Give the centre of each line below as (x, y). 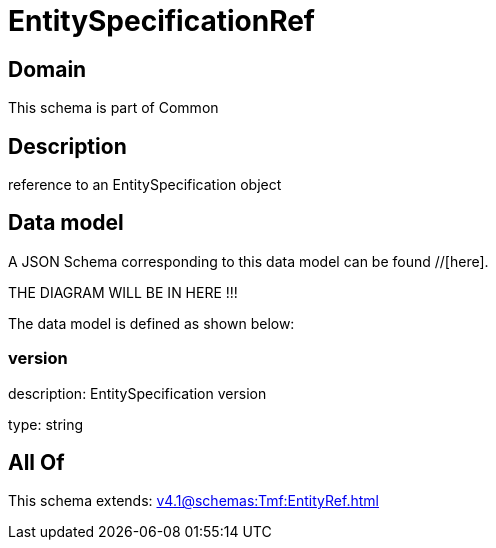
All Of (36, 463)
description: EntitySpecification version (137, 393)
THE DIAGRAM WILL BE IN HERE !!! (123, 292)
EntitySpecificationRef (162, 21)
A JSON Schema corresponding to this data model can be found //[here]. (248, 261)
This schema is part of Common (113, 108)
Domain (47, 69)
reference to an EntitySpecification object (145, 185)
